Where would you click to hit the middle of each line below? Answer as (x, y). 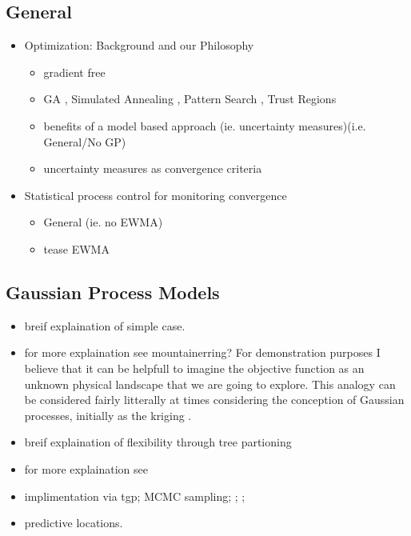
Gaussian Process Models (113, 292)
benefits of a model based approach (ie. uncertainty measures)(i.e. (205, 125)
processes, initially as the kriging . (108, 415)
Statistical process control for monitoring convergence (156, 195)
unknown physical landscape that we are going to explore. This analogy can (210, 384)
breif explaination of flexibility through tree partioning (158, 442)
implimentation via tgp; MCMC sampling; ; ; (135, 496)
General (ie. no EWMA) (103, 222)
